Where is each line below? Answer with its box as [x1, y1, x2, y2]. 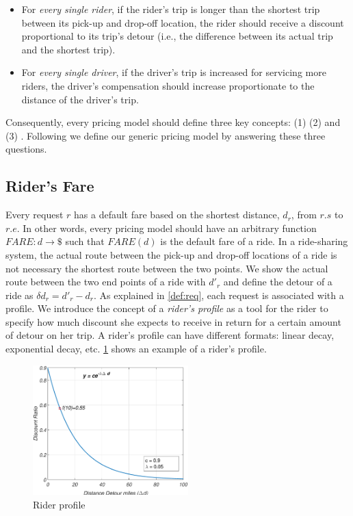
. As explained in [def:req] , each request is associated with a [94, 287, 344, 302]
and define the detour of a [223, 274, 332, 289]
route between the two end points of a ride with [5, 274, 206, 289]
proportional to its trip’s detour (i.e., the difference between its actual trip [21, 29, 333, 43]
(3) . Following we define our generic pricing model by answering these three [5, 128, 326, 142]
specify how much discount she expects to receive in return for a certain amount [5, 314, 341, 328]
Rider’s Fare [5, 175, 94, 196]
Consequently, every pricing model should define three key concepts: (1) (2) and [5, 115, 341, 129]
